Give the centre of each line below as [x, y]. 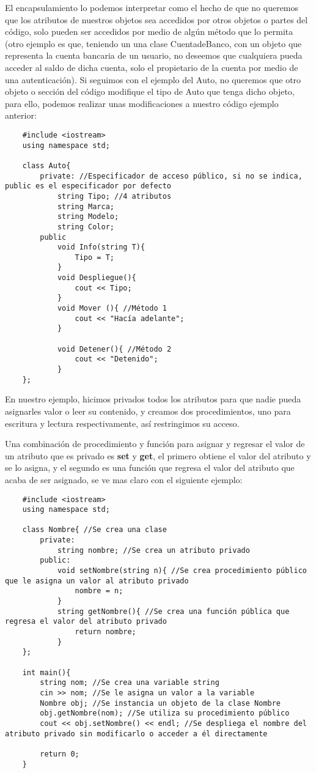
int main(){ [46, 672]
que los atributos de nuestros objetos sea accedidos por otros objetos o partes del [156, 19]
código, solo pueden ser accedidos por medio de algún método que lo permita [149, 31]
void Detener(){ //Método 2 [114, 349]
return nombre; [105, 632]
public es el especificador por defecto [88, 186]
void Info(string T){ [101, 247]
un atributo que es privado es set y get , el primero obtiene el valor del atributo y [158, 455]
